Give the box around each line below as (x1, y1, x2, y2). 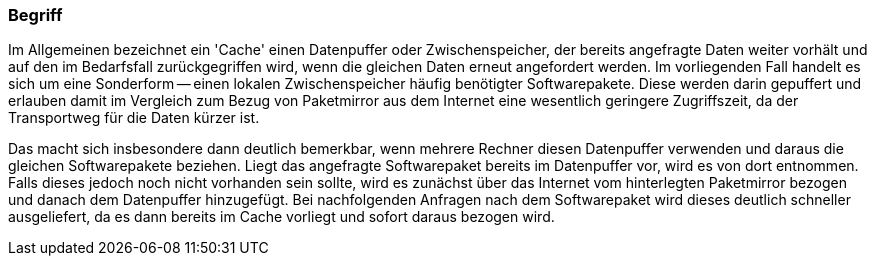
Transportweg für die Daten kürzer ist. (8, 109, 260, 127)
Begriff (8, 5, 63, 25)
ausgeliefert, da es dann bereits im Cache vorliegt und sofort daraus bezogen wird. (8, 208, 555, 226)
